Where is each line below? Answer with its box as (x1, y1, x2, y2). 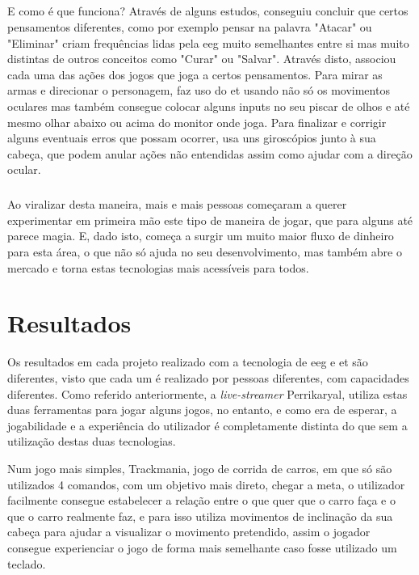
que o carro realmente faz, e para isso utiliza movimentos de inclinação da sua (7, 507, 393, 524)
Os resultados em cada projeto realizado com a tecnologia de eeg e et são (7, 353, 368, 370)
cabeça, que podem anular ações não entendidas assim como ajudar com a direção (7, 145, 413, 162)
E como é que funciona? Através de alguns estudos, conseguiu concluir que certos (7, 2, 409, 19)
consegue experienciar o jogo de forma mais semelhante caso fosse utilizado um (7, 539, 397, 556)
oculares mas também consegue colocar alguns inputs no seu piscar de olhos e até (7, 97, 410, 114)
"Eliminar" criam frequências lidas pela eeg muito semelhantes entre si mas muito (7, 34, 409, 51)
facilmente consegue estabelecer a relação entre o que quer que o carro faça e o (7, 492, 396, 509)
